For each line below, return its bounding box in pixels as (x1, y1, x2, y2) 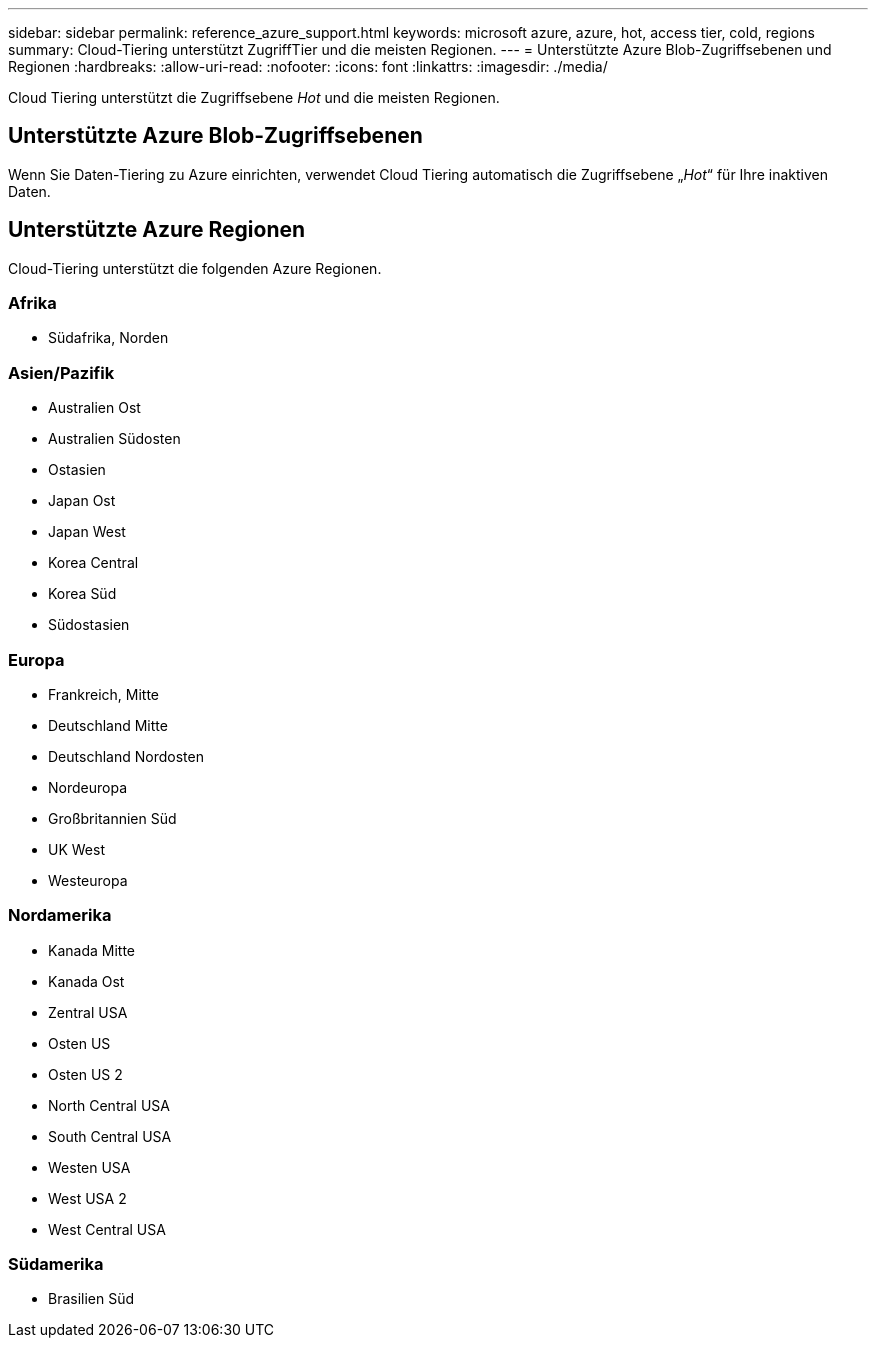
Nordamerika (8, 905, 112, 926)
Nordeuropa (48, 778, 127, 796)
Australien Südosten (48, 430, 181, 448)
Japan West (48, 523, 126, 541)
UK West (48, 840, 105, 858)
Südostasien (48, 616, 130, 634)
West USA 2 (48, 1189, 127, 1207)
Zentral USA (48, 1003, 128, 1021)
